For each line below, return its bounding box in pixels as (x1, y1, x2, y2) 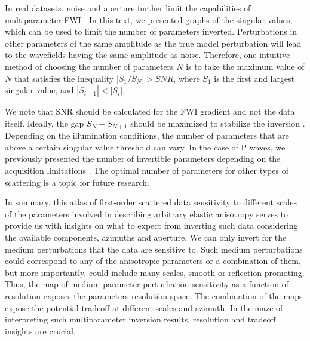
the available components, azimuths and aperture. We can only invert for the (5, 231, 287, 243)
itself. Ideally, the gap (5, 116, 84, 129)
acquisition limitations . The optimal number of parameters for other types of (5, 164, 288, 176)
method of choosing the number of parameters (5, 60, 174, 72)
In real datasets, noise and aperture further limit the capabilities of (5, 2, 251, 14)
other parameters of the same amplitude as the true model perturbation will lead (5, 36, 302, 49)
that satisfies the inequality (14, 72, 114, 84)
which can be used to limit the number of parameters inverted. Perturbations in (5, 25, 297, 38)
